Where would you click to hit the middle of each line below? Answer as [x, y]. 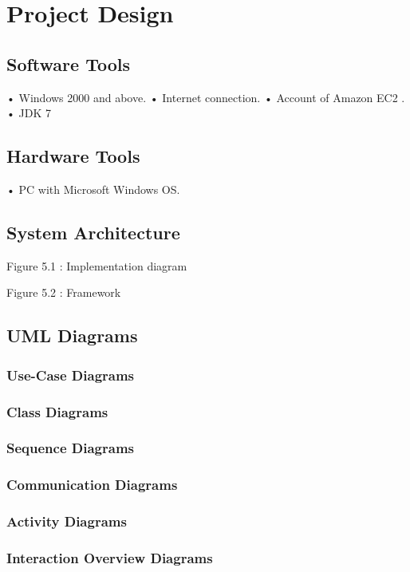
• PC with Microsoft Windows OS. [93, 189]
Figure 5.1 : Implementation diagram [97, 265]
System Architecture [93, 232]
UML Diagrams [72, 335]
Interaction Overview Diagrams [110, 557]
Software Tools [69, 63]
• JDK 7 [29, 113]
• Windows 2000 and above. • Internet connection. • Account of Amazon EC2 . [206, 97]
